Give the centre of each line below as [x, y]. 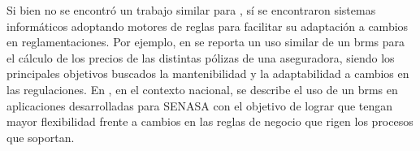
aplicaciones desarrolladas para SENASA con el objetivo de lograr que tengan [200, 105]
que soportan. [41, 137]
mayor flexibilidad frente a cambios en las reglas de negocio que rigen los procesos [210, 121]
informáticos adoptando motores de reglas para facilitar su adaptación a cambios [208, 26]
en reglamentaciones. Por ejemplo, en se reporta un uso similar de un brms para [206, 42]
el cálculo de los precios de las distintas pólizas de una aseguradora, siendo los [201, 57]
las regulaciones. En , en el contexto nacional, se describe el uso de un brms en [202, 89]
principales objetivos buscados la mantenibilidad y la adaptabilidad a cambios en [208, 73]
